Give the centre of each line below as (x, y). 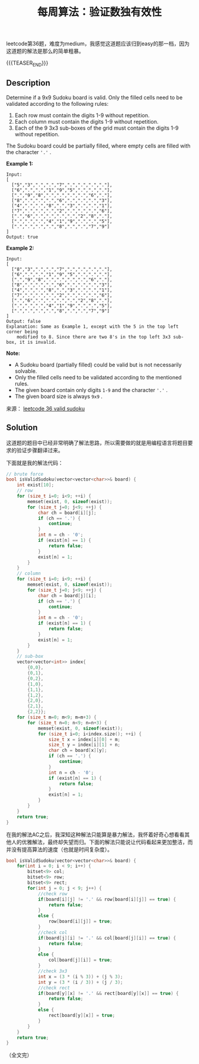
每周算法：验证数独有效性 (99, 12)
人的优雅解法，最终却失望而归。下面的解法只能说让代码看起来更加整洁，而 (102, 842)
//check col (52, 932)
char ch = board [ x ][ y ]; (78, 751)
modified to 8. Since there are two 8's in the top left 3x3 (94, 337)
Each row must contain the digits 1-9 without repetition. (82, 115)
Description (28, 83)
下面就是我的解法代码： (35, 463)
